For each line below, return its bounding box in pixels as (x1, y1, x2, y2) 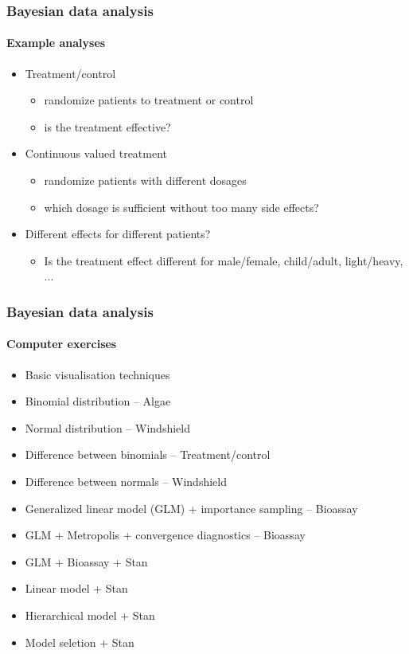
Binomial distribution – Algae (25, 393, 171, 409)
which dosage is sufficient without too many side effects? (44, 198, 319, 215)
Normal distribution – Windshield (25, 419, 190, 436)
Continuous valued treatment (25, 145, 168, 162)
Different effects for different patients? (25, 225, 211, 242)
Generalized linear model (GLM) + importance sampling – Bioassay (25, 499, 358, 516)
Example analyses (6, 34, 106, 51)
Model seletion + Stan (25, 633, 134, 650)
